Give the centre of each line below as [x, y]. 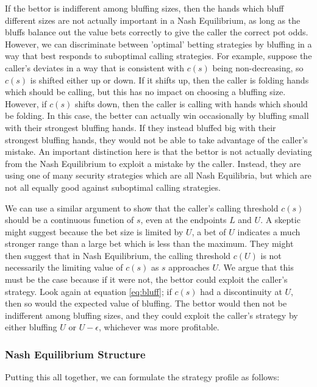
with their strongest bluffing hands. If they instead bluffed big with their [141, 127]
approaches [189, 267]
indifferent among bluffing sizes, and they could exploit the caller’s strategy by [151, 315]
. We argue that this [256, 267]
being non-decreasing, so [258, 67]
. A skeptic [280, 220]
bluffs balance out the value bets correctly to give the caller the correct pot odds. [157, 32]
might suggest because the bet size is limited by [94, 231]
